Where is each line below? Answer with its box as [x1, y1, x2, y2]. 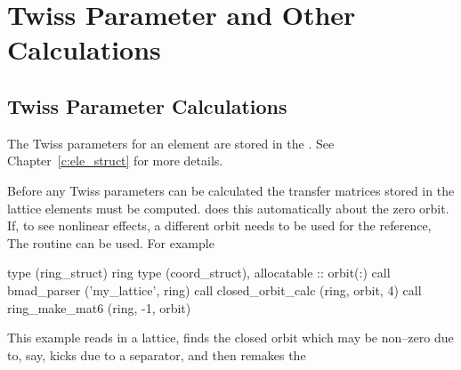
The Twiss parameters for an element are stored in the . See [7, 133, 335, 152]
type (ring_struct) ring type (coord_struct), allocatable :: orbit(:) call [7, 263, 391, 282]
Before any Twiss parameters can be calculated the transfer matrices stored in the [7, 181, 455, 199]
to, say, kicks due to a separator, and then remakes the [7, 345, 306, 364]
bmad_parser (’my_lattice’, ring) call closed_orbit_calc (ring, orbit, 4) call [7, 280, 422, 299]
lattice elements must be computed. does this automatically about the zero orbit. [7, 198, 449, 217]
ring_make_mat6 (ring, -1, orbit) [7, 298, 191, 317]
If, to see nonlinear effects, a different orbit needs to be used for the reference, [7, 216, 432, 235]
